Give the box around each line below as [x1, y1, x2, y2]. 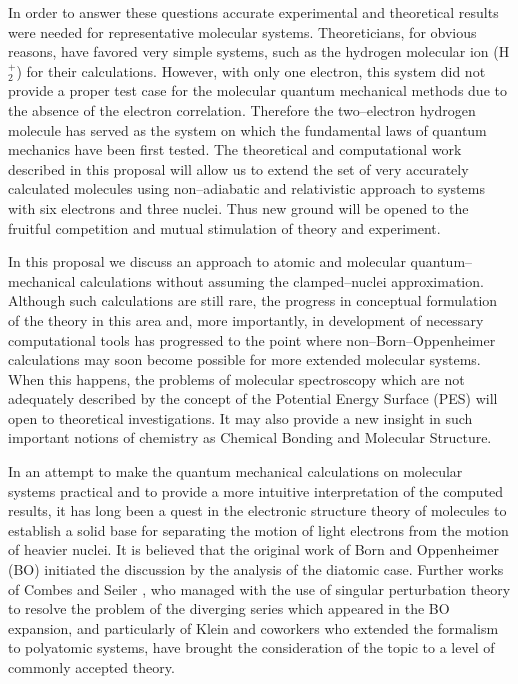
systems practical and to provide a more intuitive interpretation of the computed [8, 480, 504, 501]
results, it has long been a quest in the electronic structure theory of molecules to [8, 500, 507, 521]
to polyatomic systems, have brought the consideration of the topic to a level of [8, 637, 495, 658]
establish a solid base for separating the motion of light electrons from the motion [8, 519, 509, 540]
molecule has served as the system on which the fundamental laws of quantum [8, 119, 487, 140]
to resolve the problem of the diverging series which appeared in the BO [8, 598, 450, 619]
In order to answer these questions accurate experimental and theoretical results [8, 2, 499, 22]
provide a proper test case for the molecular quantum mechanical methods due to [8, 80, 507, 101]
